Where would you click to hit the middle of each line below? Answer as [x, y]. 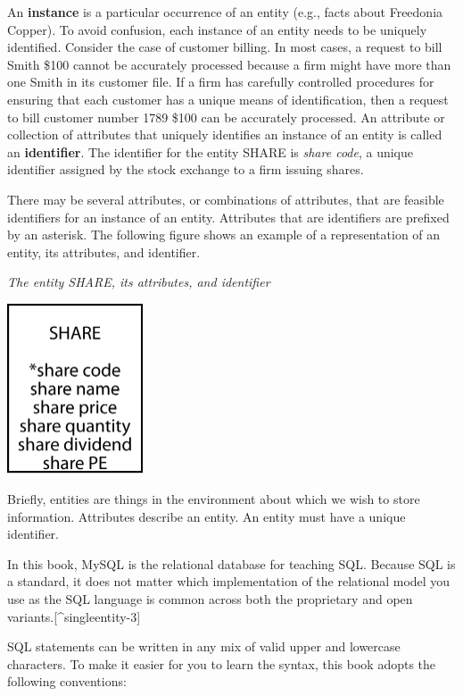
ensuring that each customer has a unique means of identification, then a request [228, 99]
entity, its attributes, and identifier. [104, 252]
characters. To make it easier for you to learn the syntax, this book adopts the [222, 663]
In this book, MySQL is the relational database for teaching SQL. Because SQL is [231, 563]
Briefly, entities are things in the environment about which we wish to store [214, 498]
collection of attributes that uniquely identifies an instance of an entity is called [225, 134]
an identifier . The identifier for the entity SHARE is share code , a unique [211, 151]
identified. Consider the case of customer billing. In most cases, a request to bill [225, 47]
